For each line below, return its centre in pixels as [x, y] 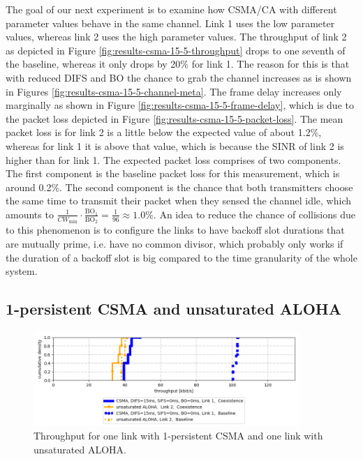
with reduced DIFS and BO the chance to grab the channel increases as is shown [179, 77]
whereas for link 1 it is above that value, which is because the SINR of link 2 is [175, 145]
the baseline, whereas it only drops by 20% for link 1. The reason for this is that [178, 64]
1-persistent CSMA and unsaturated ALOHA [173, 309]
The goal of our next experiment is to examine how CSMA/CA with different [171, 9]
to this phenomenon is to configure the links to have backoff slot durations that [175, 230]
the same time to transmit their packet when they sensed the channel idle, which [178, 201]
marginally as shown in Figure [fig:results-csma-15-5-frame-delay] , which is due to [180, 105]
